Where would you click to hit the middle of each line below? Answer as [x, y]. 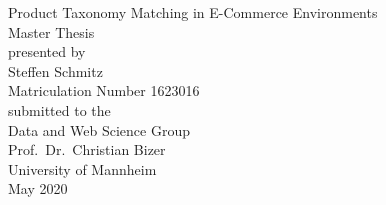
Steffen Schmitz [55, 70]
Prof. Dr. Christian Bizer [87, 149]
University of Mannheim [82, 168]
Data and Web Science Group [99, 129]
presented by [47, 51]
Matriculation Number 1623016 [104, 90]
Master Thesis [51, 31]
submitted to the [59, 109]
